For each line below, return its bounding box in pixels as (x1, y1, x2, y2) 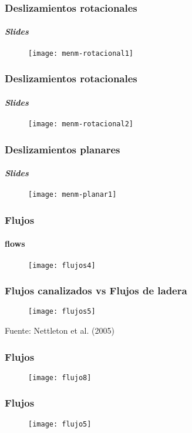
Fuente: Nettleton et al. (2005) (5, 324, 114, 337)
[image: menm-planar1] (28, 190, 117, 199)
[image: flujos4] (28, 261, 96, 270)
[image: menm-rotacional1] (28, 49, 133, 58)
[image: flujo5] (28, 419, 92, 428)
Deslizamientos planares (5, 142, 120, 156)
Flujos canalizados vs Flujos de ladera (5, 283, 187, 298)
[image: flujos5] (28, 307, 96, 316)
